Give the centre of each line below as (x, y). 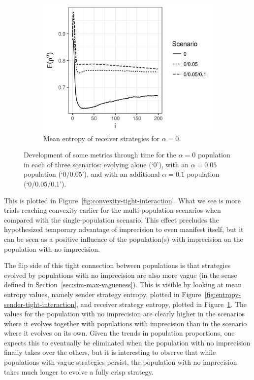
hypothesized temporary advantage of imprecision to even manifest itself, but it (124, 229)
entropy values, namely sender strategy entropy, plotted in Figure (103, 294)
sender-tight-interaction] (40, 304)
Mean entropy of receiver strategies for (101, 138)
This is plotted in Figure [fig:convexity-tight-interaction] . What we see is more (122, 200)
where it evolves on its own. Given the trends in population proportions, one (119, 333)
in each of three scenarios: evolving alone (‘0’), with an (106, 164)
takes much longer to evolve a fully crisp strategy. (79, 371)
